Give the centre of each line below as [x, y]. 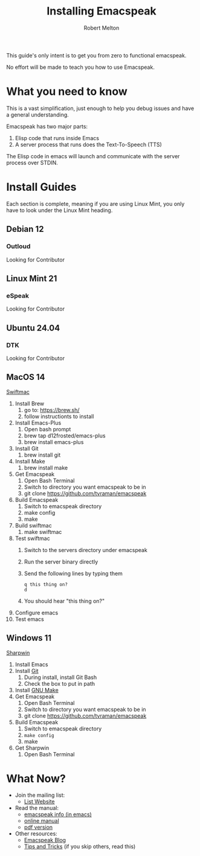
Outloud [18, 246]
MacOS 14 [26, 377]
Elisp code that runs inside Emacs [57, 138]
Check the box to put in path [60, 683]
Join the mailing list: [40, 795]
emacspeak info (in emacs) [58, 814]
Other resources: [36, 834]
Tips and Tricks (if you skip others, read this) [80, 846]
